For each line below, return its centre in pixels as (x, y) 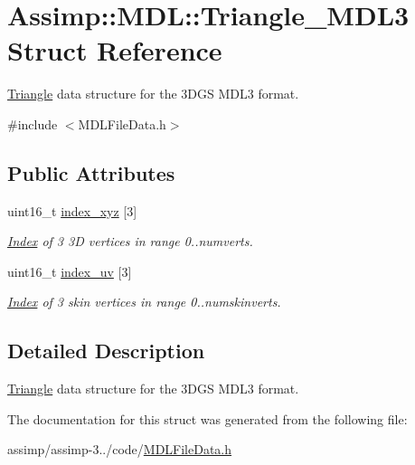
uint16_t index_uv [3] (70, 271)
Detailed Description (106, 351)
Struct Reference (115, 50)
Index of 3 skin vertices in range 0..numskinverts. (144, 302)
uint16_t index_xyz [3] (72, 210)
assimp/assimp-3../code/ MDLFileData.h (120, 449)
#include (33, 123)
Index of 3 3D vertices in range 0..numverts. (130, 241)
